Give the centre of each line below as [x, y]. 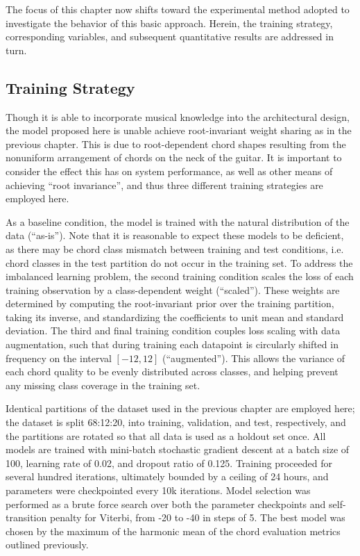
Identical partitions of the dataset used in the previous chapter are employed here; [180, 408]
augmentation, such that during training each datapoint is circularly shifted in [172, 344]
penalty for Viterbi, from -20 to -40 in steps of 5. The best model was [197, 517]
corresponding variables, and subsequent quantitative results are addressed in [170, 36]
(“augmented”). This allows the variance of [254, 358]
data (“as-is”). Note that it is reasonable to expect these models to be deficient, [175, 235]
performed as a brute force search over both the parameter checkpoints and [166, 504]
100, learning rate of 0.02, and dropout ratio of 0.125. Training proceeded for [169, 463]
